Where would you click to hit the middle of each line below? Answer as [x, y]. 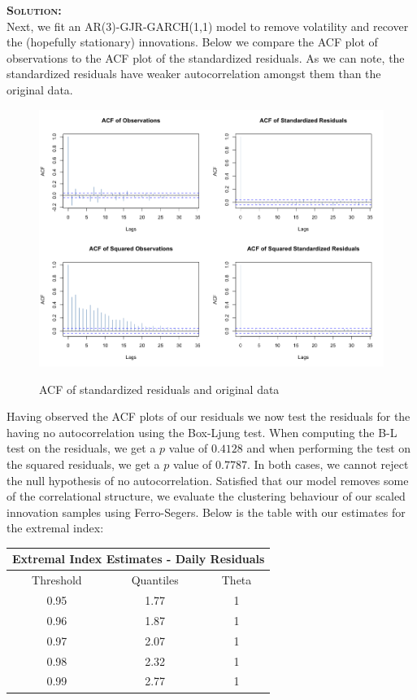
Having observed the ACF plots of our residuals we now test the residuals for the [208, 416]
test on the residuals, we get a [81, 448]
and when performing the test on [329, 448]
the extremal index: [55, 528]
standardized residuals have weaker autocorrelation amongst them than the [194, 74]
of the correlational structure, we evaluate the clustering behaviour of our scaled [206, 496]
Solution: [34, 10]
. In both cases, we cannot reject [328, 464]
